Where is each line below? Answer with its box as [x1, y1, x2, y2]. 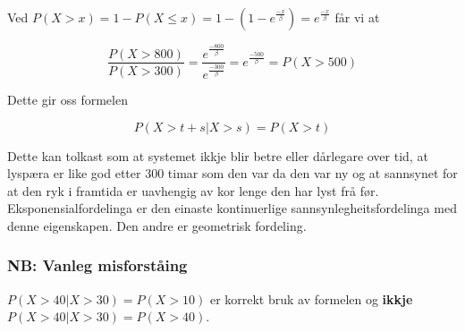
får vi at [334, 8, 380, 26]
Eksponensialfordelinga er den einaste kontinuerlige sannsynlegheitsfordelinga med [7, 199, 457, 217]
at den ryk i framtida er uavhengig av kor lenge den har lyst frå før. [7, 181, 379, 200]
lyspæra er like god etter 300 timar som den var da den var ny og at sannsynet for [7, 164, 458, 183]
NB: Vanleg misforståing [7, 254, 188, 277]
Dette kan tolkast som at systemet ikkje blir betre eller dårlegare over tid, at [7, 146, 428, 165]
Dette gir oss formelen [7, 89, 128, 108]
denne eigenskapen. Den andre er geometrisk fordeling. [7, 216, 307, 234]
